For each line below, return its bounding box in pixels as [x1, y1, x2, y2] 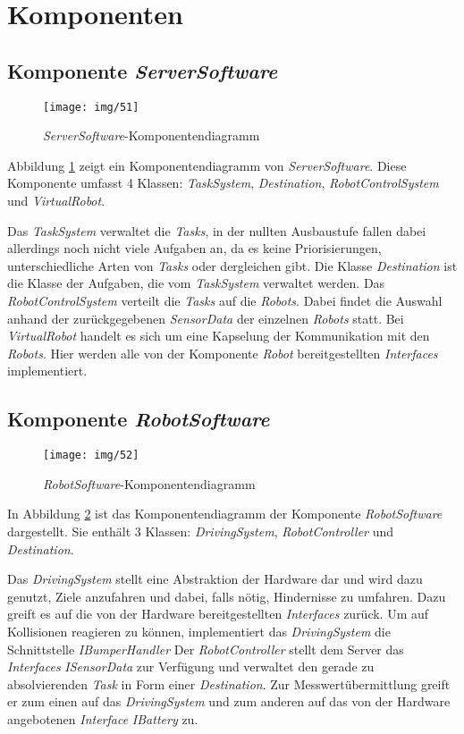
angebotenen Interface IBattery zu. [7, 709, 198, 728]
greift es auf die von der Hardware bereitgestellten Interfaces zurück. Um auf [7, 604, 429, 623]
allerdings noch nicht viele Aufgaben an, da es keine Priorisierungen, [7, 239, 382, 257]
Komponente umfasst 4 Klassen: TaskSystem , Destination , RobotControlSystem [7, 173, 439, 192]
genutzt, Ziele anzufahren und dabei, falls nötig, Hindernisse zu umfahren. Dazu [7, 586, 446, 605]
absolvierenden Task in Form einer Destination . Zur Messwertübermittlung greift [7, 674, 451, 693]
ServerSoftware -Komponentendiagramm [43, 126, 260, 145]
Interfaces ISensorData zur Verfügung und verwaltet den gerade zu [7, 657, 375, 676]
